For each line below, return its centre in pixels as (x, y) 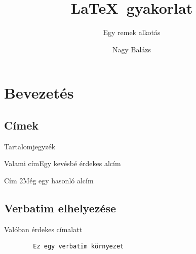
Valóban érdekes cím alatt (43, 229)
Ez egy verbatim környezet (79, 247)
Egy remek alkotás (132, 32)
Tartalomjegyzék (30, 146)
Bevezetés (39, 93)
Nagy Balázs (132, 49)
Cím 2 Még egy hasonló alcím (49, 180)
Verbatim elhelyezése (60, 208)
